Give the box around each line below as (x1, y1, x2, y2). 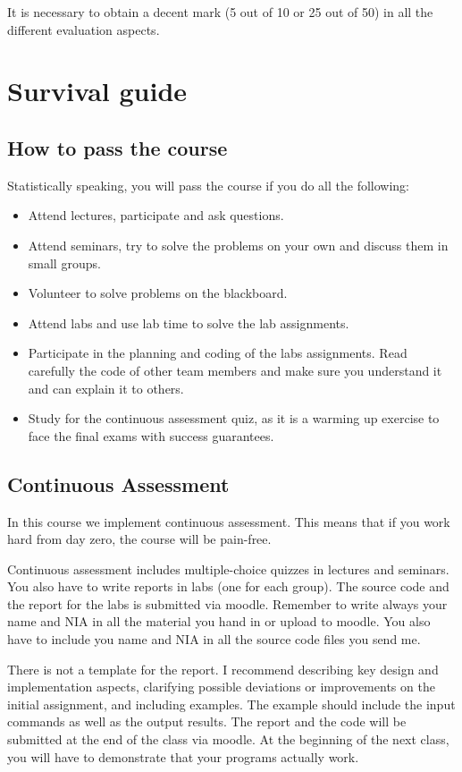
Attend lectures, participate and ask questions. (28, 206, 284, 225)
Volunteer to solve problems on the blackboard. (28, 284, 288, 302)
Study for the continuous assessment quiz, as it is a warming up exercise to (28, 409, 440, 428)
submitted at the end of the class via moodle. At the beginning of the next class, (7, 730, 449, 749)
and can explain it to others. (28, 378, 184, 397)
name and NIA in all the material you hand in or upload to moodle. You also (7, 612, 431, 631)
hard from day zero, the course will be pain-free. (7, 530, 272, 548)
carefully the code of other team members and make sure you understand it (28, 361, 442, 379)
